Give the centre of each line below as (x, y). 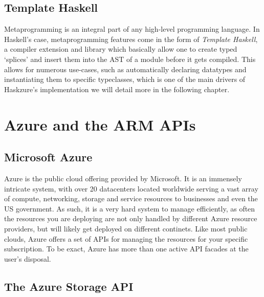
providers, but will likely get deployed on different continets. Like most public (126, 228)
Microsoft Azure (48, 157)
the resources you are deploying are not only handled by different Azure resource (131, 218)
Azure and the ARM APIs (100, 124)
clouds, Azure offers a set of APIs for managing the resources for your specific (126, 238)
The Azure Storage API (69, 286)
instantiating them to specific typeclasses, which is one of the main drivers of (125, 79)
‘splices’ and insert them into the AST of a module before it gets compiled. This (130, 59)
